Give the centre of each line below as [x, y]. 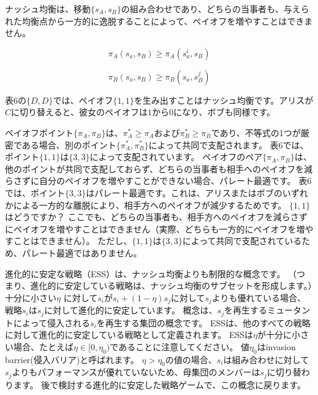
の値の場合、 [191, 359]
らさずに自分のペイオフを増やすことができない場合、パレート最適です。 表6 [158, 181]
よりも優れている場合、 [259, 297]
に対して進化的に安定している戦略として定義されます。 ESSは [129, 335]
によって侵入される [51, 322]
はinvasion [276, 346]
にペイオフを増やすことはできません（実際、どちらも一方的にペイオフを [151, 228]
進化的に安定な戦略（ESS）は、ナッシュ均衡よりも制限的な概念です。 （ [151, 273]
